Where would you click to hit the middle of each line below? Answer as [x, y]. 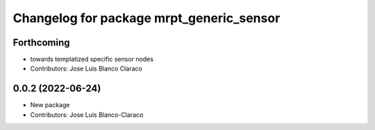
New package [50, 105]
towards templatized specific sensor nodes [92, 59]
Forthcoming [41, 43]
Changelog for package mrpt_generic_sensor [147, 18]
